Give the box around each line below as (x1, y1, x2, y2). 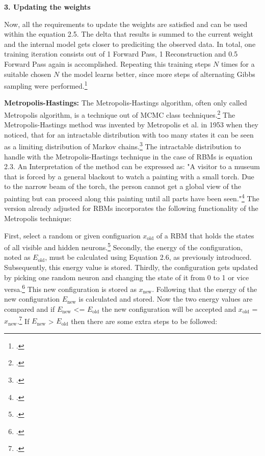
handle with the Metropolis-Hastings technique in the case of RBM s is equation (4, 151, 253, 162)
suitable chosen (4, 68, 51, 79)
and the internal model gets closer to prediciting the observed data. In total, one (4, 38, 256, 49)
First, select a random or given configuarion (4, 230, 141, 240)
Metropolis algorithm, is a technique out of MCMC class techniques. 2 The (4, 108, 235, 120)
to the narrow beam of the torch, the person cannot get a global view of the (4, 181, 241, 192)
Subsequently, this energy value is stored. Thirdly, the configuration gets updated (4, 261, 258, 272)
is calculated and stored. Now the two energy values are (78, 293, 253, 304)
